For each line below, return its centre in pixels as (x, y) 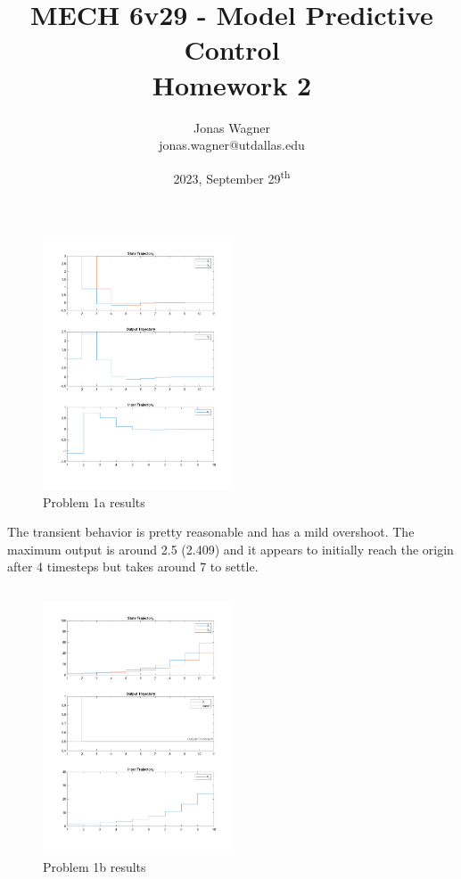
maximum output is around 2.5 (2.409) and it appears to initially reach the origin (230, 549)
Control (232, 49)
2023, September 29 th (232, 177)
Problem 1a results (94, 501)
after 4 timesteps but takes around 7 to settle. (133, 567)
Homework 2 (232, 84)
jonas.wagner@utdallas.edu (232, 145)
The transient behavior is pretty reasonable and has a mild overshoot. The (211, 532)
